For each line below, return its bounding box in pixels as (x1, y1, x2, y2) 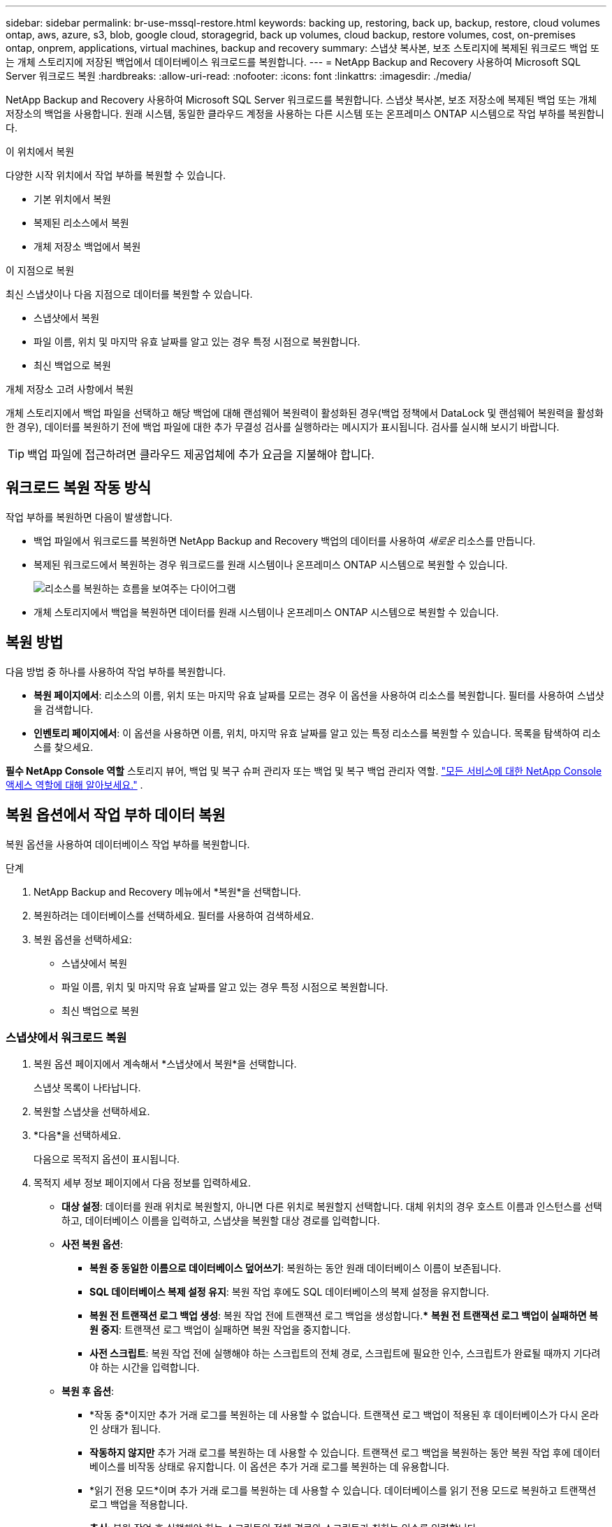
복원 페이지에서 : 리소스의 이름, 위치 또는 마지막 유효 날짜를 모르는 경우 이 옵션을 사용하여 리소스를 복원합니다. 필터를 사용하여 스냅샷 (34, 689, 604, 701)
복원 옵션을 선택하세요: (34, 933, 132, 945)
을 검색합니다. (34, 703, 94, 715)
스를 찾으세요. (34, 740, 94, 753)
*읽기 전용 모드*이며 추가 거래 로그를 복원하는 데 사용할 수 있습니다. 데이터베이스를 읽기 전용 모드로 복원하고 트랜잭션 (89, 1484, 597, 1497)
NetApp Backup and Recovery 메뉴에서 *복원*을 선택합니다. (34, 885, 301, 898)
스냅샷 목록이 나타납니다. (34, 1082, 141, 1094)
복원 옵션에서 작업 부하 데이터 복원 (6, 806, 226, 824)
